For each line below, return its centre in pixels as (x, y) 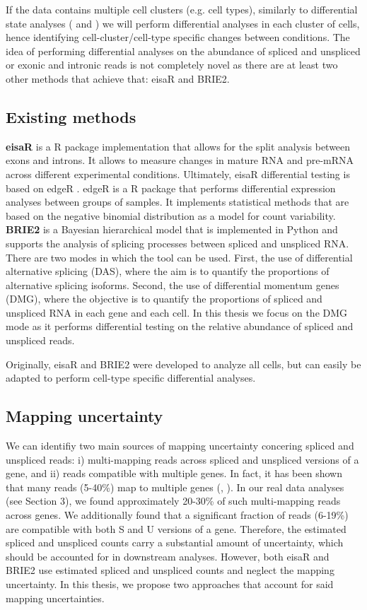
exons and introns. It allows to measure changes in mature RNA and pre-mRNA (180, 160)
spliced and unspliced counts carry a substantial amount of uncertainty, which (175, 542)
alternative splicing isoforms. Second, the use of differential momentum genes (173, 285)
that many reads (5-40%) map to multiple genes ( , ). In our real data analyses (175, 487)
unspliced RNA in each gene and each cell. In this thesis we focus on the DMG (177, 312)
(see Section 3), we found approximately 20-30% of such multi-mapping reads (173, 501)
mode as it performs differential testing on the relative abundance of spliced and (180, 326)
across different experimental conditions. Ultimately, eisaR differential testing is (178, 174)
